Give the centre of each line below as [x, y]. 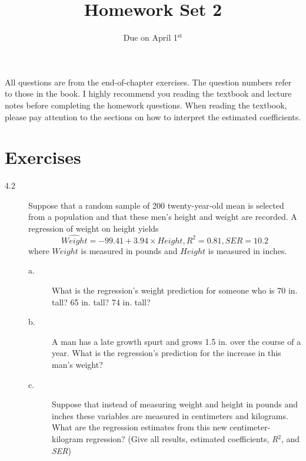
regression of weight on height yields [94, 228]
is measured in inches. [247, 250]
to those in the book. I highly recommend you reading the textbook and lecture [148, 93]
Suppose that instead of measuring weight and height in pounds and [175, 404]
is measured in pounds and [129, 250]
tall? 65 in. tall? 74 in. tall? [101, 302]
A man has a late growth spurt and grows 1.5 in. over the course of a [177, 341]
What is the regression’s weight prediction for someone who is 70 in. [175, 290]
